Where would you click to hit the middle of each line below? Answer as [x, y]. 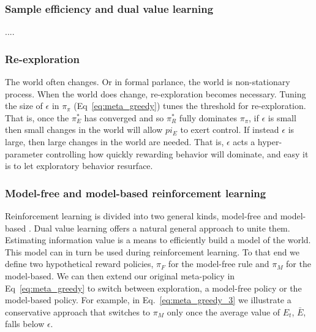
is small [282, 117]
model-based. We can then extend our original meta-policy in [120, 275]
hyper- [270, 141]
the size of [24, 106]
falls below [25, 324]
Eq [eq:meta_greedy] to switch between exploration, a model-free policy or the [153, 288]
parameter [24, 153]
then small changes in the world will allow [84, 130]
